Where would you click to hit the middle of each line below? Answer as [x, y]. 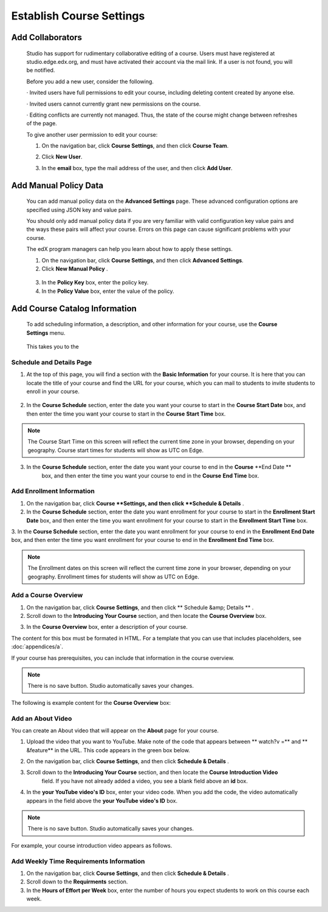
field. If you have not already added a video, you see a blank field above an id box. [145, 781]
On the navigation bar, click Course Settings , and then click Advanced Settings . [143, 260]
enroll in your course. [53, 391]
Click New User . [62, 157]
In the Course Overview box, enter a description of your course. [107, 627]
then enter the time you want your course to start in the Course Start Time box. [126, 414]
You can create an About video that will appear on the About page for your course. [115, 730]
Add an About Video [42, 718]
